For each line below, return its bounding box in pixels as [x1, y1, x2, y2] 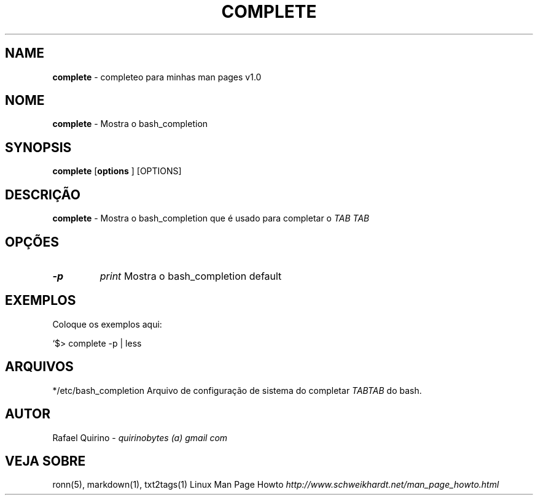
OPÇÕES [5, 234, 60, 250]
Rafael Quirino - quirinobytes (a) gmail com [52, 432, 228, 443]
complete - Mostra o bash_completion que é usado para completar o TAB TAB [52, 213, 370, 224]
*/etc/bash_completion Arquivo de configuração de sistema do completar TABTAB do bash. [52, 385, 422, 396]
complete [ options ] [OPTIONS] [52, 166, 182, 177]
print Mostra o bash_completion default [99, 269, 282, 282]
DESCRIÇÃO [5, 187, 80, 202]
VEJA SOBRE [5, 453, 86, 469]
